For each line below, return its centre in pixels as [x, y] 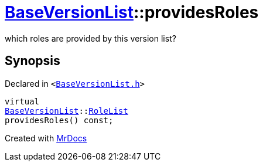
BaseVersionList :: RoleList [66, 111]
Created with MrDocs [46, 138]
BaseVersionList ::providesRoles [132, 12]
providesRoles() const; [59, 120]
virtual [22, 101]
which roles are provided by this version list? [90, 38]
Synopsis [33, 61]
